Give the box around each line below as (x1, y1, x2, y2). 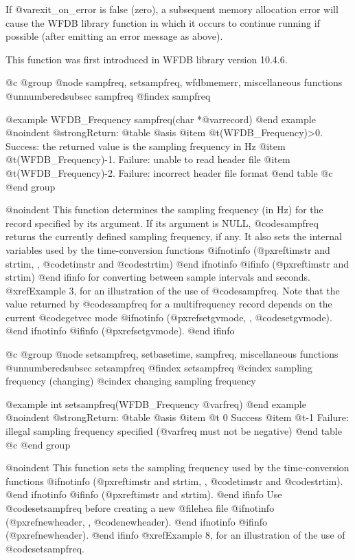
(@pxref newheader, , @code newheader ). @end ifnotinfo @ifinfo (5, 514, 267, 528)
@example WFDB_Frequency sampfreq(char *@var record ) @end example (5, 111, 316, 126)
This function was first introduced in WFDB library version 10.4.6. (5, 52, 288, 66)
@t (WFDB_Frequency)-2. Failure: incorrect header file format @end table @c (5, 165, 333, 180)
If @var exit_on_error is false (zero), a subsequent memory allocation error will (5, 2, 339, 16)
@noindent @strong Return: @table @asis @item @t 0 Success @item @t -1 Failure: (5, 410, 349, 424)
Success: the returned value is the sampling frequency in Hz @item (5, 138, 286, 153)
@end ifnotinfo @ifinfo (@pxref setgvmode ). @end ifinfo (5, 323, 235, 338)
